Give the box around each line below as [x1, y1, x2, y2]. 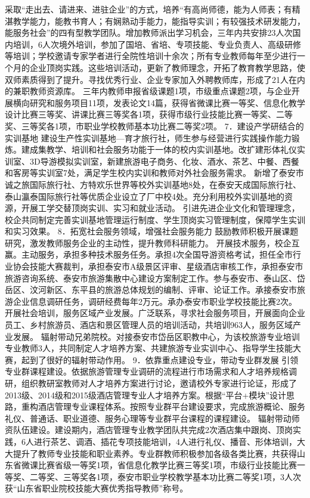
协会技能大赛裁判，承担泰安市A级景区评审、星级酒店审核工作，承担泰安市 [13, 260, 303, 273]
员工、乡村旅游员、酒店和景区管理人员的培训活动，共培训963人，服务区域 [5, 318, 293, 331]
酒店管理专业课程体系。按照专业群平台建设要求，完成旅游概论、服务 [38, 400, 305, 413]
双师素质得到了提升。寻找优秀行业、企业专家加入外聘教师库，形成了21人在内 [5, 73, 305, 85]
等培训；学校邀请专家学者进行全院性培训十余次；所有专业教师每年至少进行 [5, 50, 297, 62]
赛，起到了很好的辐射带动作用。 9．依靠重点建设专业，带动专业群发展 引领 [5, 353, 299, 366]
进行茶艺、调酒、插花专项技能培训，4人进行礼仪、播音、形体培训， [33, 435, 297, 447]
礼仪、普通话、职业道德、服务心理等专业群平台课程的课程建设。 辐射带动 [5, 412, 292, 424]
